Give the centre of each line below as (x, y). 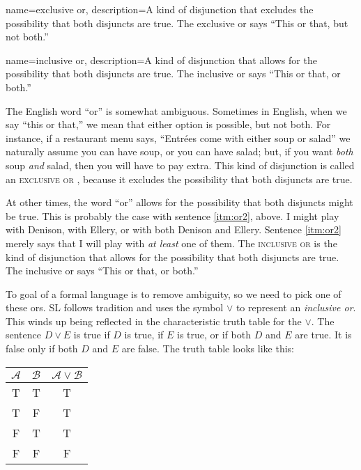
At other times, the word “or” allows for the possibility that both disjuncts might (179, 202)
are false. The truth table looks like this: (208, 348)
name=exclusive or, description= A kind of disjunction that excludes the (160, 9)
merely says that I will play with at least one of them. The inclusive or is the (171, 243)
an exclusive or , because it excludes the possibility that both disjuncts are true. (179, 179)
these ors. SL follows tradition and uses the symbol (115, 307)
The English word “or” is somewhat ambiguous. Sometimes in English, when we (176, 110)
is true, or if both (214, 335)
